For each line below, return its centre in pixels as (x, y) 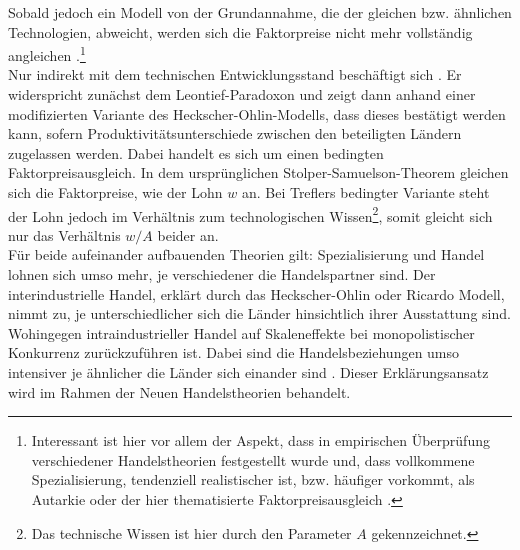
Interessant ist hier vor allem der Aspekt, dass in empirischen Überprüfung (260, 440)
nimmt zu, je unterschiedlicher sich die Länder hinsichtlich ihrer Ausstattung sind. (259, 313)
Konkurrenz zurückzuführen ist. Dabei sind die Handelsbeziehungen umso (234, 352)
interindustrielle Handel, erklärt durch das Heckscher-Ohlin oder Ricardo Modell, (256, 293)
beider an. (188, 234)
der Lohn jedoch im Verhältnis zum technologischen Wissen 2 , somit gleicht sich (250, 214)
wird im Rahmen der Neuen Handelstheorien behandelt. (179, 391)
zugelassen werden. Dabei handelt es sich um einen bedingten (196, 152)
